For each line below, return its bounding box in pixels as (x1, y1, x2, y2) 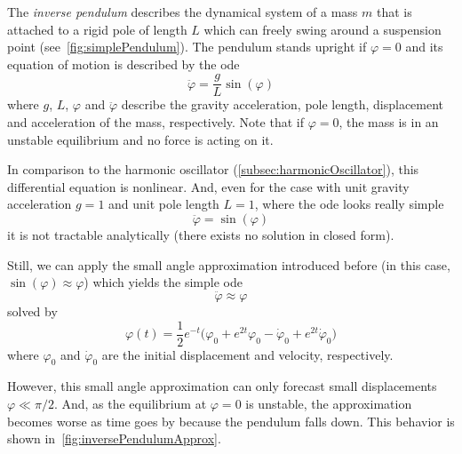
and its (405, 37, 443, 56)
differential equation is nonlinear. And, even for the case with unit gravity (7, 177, 410, 195)
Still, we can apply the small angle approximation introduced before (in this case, (7, 255, 450, 274)
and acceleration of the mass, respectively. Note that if (7, 113, 304, 131)
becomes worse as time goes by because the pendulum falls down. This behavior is (7, 411, 455, 430)
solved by (7, 302, 58, 320)
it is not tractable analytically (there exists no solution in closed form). (7, 226, 394, 243)
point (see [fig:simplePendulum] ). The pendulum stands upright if (7, 37, 367, 56)
